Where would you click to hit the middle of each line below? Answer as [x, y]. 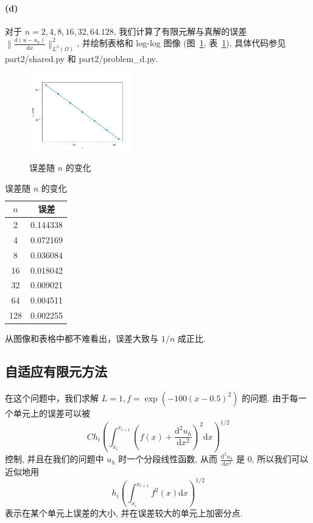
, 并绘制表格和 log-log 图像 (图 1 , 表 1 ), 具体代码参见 [181, 43]
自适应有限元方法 [56, 371]
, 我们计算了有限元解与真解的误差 [180, 31]
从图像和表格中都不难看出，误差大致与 [82, 338]
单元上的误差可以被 [51, 413]
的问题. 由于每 [270, 397]
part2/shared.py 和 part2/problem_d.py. [81, 58]
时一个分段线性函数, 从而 [168, 459]
